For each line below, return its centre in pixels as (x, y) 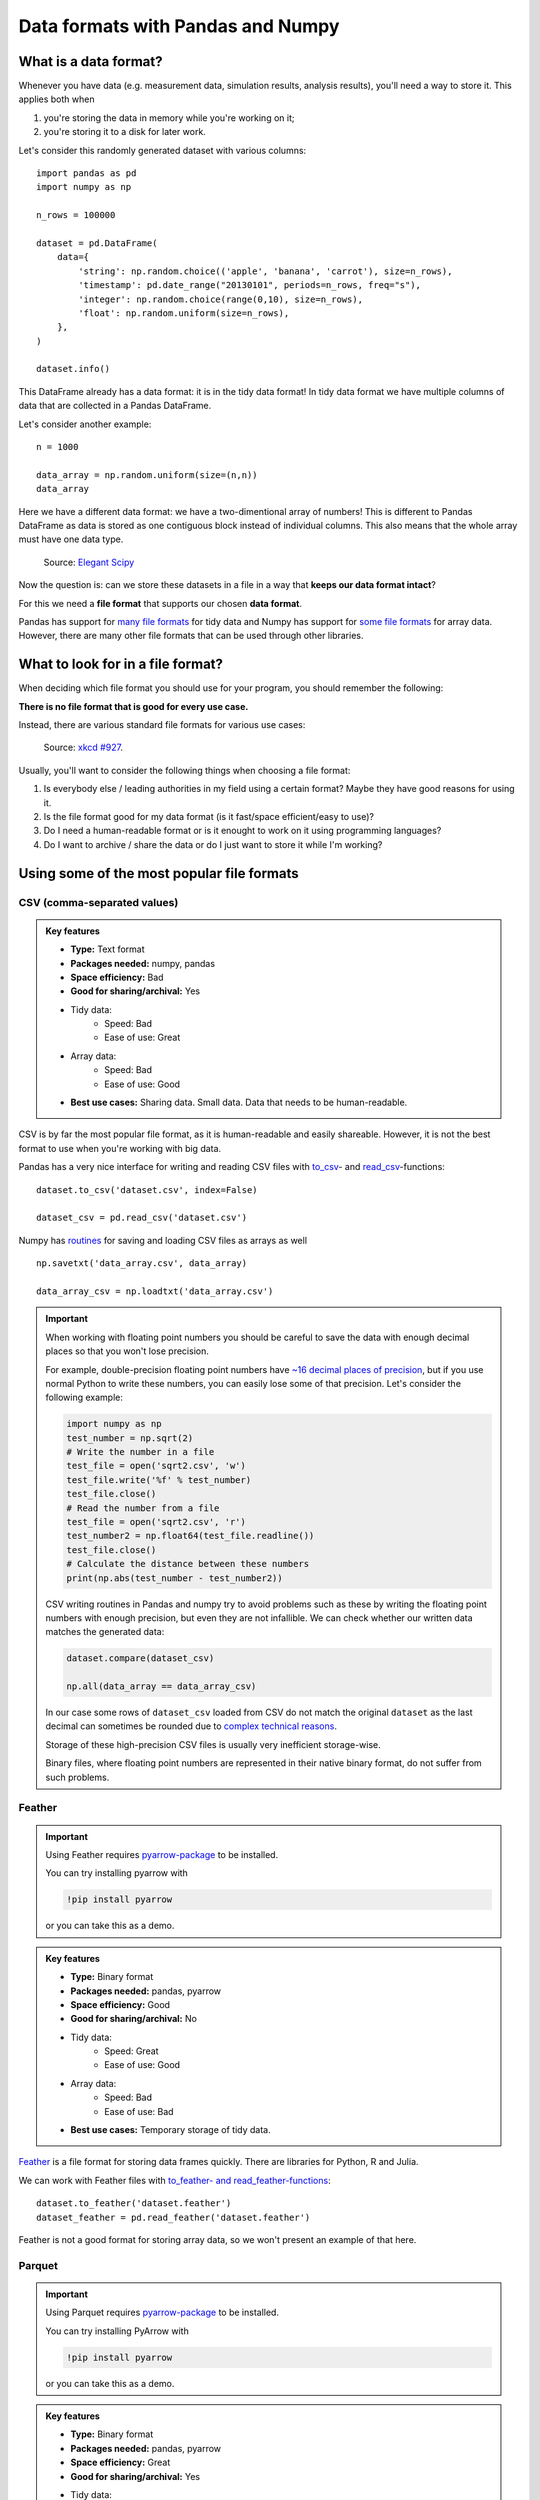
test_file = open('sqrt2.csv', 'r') (156, 1521)
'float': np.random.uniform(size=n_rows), (184, 313)
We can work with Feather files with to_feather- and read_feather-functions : (174, 2180)
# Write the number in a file (140, 1452)
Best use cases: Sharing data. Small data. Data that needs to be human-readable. (239, 1102)
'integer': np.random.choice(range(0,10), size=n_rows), (221, 299)
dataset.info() (73, 369)
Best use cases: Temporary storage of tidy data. (170, 2130)
